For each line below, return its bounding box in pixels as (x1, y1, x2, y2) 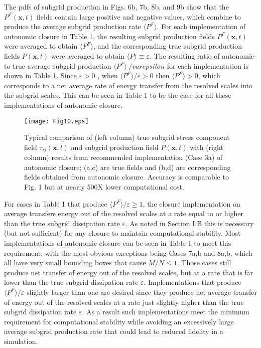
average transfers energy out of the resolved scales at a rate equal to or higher (4, 208, 244, 219)
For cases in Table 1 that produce (4, 198, 107, 209)
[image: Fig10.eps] (24, 117, 89, 125)
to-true (4, 60, 26, 71)
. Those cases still (177, 257, 231, 268)
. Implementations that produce (144, 277, 241, 287)
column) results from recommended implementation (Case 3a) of (24, 152, 223, 162)
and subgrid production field (71, 141, 159, 152)
